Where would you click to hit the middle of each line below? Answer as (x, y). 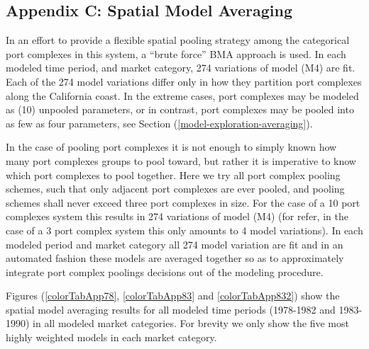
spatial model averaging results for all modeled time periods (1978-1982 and (171, 309)
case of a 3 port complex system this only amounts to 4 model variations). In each (184, 230)
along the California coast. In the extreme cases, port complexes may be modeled (182, 95)
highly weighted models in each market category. (111, 337)
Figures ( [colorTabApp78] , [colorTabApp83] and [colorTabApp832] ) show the (173, 296)
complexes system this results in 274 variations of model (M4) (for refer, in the (177, 216)
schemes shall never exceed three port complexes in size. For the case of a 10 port (183, 202)
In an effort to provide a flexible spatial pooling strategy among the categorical (178, 40)
